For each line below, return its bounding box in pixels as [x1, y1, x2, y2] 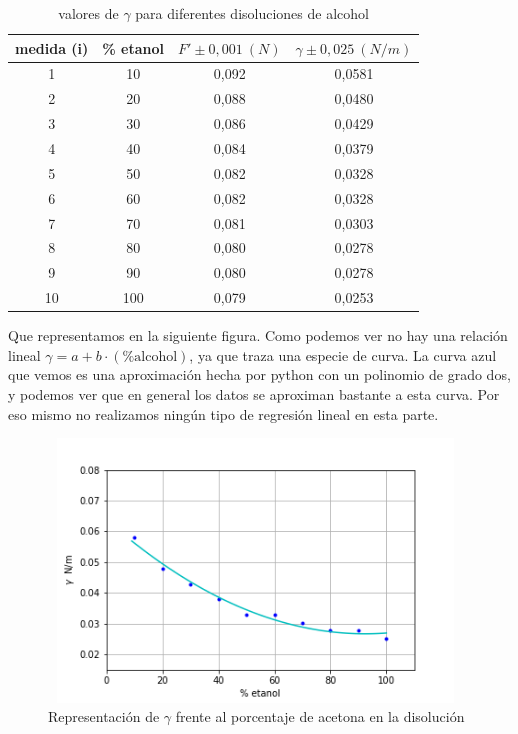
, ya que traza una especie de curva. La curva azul [189, 344, 497, 365]
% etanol [102, 37, 165, 58]
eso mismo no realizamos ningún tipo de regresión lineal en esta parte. [8, 403, 439, 424]
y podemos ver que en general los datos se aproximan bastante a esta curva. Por [8, 383, 500, 404]
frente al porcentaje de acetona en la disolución [175, 706, 465, 727]
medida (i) [15, 37, 89, 58]
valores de [58, 3, 119, 23]
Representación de [48, 706, 160, 727]
